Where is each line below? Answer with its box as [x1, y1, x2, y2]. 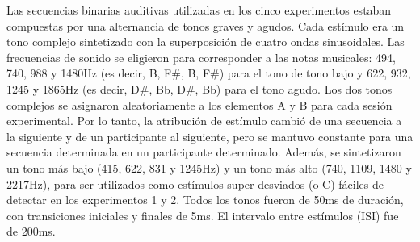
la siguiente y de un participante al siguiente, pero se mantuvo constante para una [6, 127, 414, 144]
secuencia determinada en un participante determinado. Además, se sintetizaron [6, 144, 401, 161]
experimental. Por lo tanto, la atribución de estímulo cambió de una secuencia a [6, 112, 402, 129]
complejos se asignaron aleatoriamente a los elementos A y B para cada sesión [6, 96, 393, 113]
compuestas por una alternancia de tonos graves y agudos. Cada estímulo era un [6, 17, 405, 34]
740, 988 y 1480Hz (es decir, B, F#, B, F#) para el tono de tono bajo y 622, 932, [6, 65, 411, 81]
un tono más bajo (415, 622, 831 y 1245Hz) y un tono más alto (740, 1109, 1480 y [6, 159, 412, 176]
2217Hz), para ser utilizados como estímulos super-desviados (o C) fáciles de [6, 175, 384, 192]
